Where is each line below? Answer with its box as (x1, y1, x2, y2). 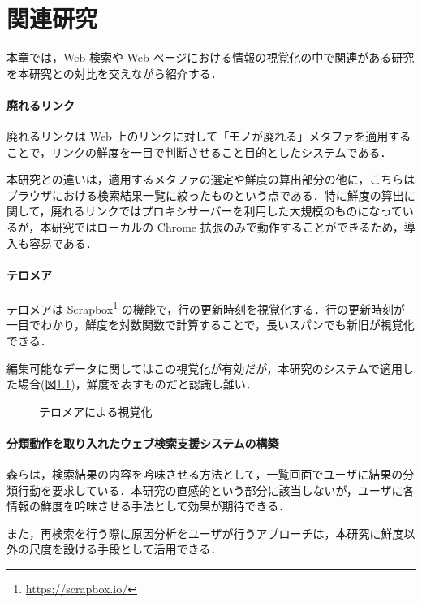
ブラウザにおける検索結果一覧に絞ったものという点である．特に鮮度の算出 (6, 186, 404, 203)
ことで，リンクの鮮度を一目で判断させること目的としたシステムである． (6, 143, 392, 160)
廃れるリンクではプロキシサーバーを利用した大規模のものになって (50, 202, 403, 219)
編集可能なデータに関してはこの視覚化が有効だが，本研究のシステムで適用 (6, 359, 403, 376)
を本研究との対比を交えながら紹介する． (6, 64, 222, 81)
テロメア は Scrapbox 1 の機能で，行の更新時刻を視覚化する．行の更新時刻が (6, 298, 406, 317)
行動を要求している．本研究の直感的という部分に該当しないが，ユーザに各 (17, 481, 415, 498)
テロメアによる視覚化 (39, 402, 153, 419)
